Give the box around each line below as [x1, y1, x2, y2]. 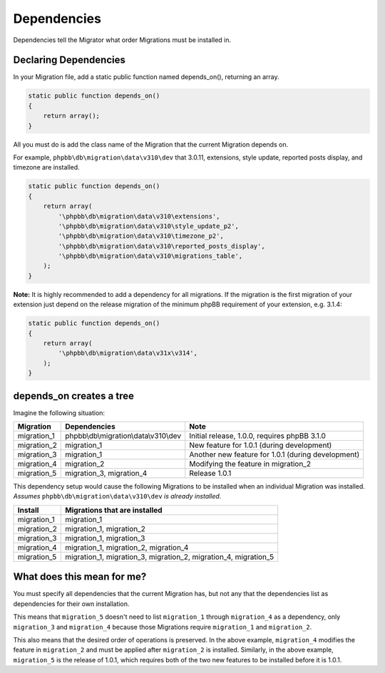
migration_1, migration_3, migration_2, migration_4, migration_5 [65, 552, 274, 562]
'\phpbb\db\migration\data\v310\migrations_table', [58, 252, 243, 260]
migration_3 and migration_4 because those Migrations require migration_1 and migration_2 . [13, 622, 312, 631]
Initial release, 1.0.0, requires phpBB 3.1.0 [189, 431, 326, 441]
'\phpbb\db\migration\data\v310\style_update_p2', [58, 221, 239, 230]
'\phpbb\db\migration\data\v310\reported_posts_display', [58, 242, 265, 250]
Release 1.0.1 [189, 469, 232, 479]
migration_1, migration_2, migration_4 [65, 542, 189, 552]
